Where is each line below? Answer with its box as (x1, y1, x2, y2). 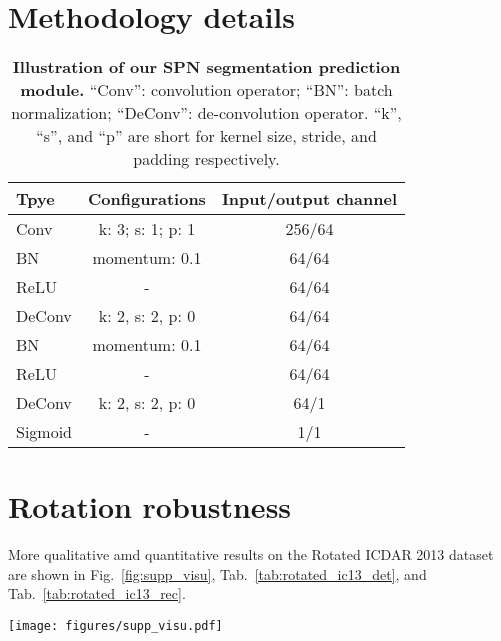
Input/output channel (221, 187, 397, 211)
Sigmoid (16, 420, 73, 444)
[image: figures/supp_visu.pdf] (8, 619, 223, 634)
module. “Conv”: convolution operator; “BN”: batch (20, 78, 393, 102)
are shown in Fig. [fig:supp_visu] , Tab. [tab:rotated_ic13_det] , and (8, 563, 427, 584)
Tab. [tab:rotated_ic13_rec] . (8, 583, 186, 604)
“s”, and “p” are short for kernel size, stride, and (36, 124, 377, 148)
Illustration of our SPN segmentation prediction (12, 55, 401, 79)
